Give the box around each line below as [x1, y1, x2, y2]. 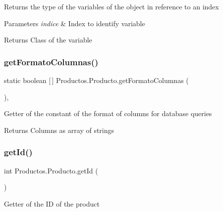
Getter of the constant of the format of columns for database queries [4, 108, 212, 119]
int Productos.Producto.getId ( [4, 165, 98, 175]
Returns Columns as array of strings [4, 125, 114, 135]
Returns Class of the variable [4, 35, 92, 45]
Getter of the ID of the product [4, 198, 100, 209]
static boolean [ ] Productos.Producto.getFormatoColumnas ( [4, 75, 189, 85]
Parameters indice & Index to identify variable [4, 18, 145, 28]
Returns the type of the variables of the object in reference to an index [4, 1, 219, 11]
